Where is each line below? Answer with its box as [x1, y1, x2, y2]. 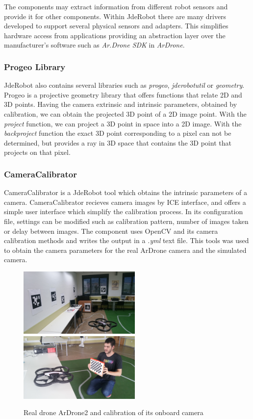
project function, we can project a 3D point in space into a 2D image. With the [4, 118, 242, 128]
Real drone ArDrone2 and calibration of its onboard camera [24, 407, 203, 418]
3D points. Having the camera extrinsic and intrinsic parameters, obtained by [4, 99, 237, 109]
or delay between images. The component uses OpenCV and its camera [4, 225, 218, 236]
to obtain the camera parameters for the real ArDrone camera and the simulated [4, 245, 247, 255]
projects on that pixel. [4, 147, 71, 157]
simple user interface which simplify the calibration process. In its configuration [4, 206, 243, 217]
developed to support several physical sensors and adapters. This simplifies [4, 21, 228, 31]
